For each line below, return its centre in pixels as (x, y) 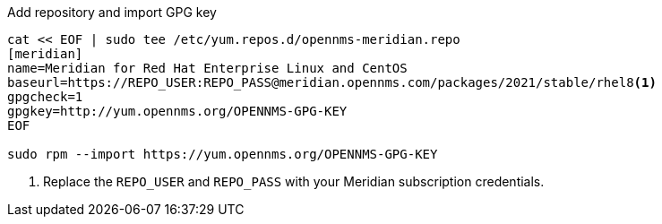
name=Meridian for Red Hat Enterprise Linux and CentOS (207, 68)
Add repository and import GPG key (112, 12)
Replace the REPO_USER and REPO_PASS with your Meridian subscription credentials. (294, 181)
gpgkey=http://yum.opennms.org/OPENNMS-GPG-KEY (177, 111)
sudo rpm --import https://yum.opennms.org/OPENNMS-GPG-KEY (223, 154)
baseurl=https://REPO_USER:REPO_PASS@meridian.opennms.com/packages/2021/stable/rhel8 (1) (332, 82)
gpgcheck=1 (45, 97)
